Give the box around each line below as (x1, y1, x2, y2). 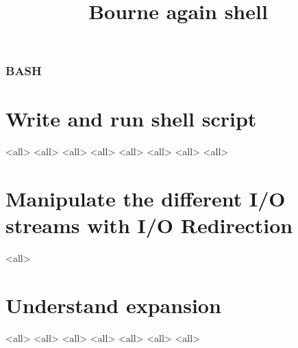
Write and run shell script (5, 105, 257, 133)
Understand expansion (5, 291, 221, 319)
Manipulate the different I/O (5, 185, 286, 213)
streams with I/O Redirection (5, 211, 293, 239)
